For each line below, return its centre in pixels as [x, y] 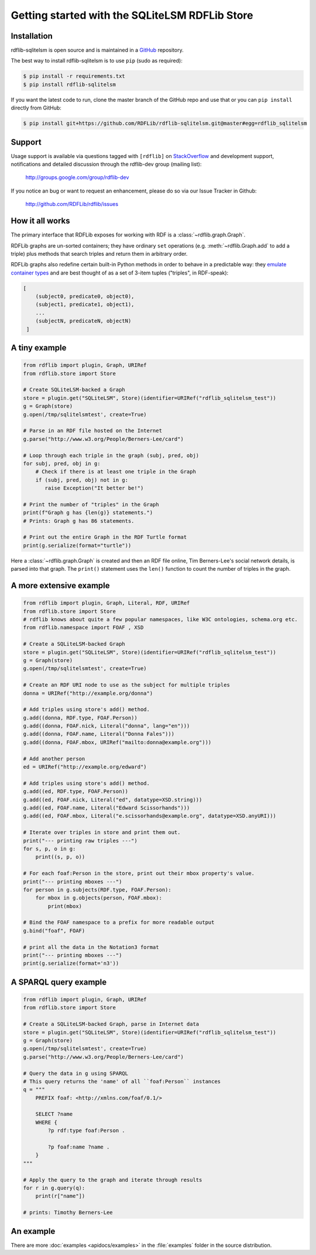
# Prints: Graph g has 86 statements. [79, 521]
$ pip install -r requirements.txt [74, 76]
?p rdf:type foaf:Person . [86, 1131]
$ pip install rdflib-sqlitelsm [70, 84]
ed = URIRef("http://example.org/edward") [85, 767]
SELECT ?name [54, 1114]
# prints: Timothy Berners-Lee [68, 1213]
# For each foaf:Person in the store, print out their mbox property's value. [139, 873]
